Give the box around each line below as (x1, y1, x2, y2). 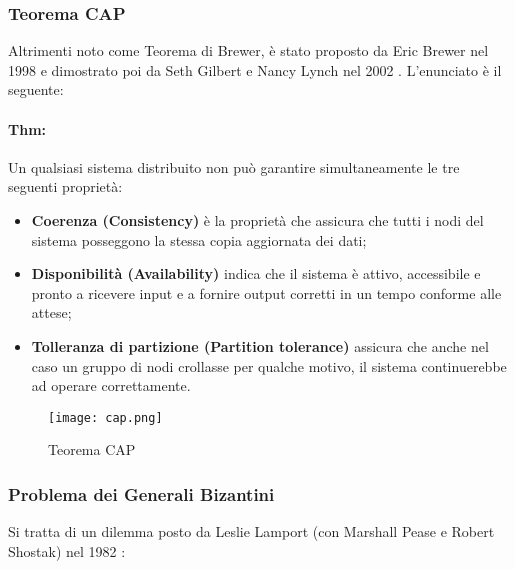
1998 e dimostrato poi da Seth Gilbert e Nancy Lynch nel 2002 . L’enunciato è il (8, 59, 502, 80)
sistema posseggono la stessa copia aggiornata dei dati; (31, 229, 367, 250)
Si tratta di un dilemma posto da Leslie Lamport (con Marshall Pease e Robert (8, 521, 495, 542)
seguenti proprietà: (8, 176, 123, 197)
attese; (31, 302, 72, 323)
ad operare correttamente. (31, 375, 191, 396)
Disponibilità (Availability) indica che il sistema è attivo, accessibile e (31, 263, 481, 284)
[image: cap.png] (48, 410, 163, 425)
